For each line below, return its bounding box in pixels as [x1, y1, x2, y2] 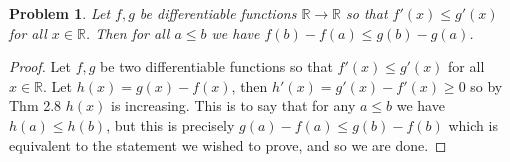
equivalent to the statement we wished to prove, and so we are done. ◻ [9, 134, 447, 155]
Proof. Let [9, 56, 71, 77]
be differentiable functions [139, 3, 297, 23]
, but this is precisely [106, 114, 235, 135]
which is [448, 114, 498, 135]
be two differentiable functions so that [100, 56, 333, 77]
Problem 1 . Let [9, 3, 111, 23]
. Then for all [85, 22, 170, 43]
